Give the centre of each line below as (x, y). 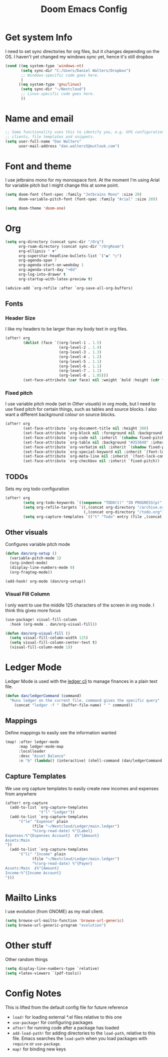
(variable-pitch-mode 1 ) (35, 558)
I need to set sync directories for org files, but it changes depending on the (82, 51)
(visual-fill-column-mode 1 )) (41, 647)
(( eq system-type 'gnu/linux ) (50, 85)
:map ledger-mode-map (41, 747)
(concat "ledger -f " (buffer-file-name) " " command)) (74, 705)
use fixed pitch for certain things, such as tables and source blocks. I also (81, 409)
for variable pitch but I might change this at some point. (62, 185)
